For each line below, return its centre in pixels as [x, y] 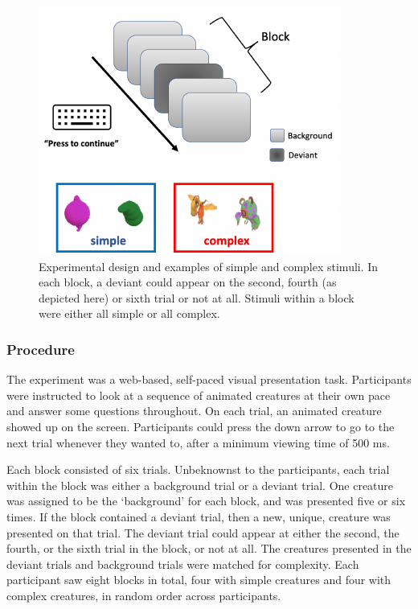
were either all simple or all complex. [129, 313]
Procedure [41, 349]
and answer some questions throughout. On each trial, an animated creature [194, 411]
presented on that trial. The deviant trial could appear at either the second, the [203, 532]
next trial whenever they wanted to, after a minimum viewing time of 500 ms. [198, 442]
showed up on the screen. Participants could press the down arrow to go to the [201, 426]
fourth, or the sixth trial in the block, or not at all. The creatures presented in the [209, 548]
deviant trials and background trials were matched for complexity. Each [183, 564]
